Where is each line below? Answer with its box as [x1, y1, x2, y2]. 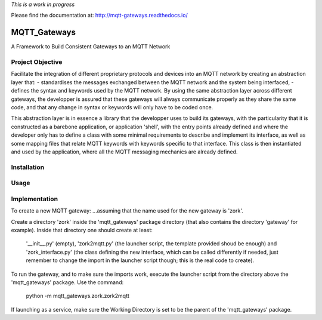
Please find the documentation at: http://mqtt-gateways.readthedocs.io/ [11, 12, 188, 19]
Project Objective [11, 58, 63, 66]
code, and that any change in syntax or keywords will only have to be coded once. [11, 104, 213, 110]
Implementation [11, 195, 58, 203]
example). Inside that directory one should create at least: [11, 227, 153, 233]
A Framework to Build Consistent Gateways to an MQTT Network [11, 43, 171, 50]
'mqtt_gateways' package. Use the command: [11, 278, 124, 286]
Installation [11, 163, 45, 171]
